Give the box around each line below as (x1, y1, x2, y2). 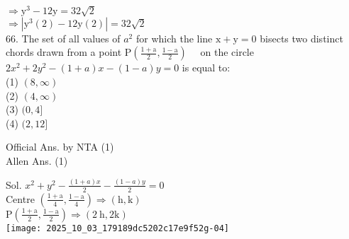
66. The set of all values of (6, 30, 121, 45)
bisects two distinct (260, 30, 343, 45)
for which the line (135, 30, 213, 45)
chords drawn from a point (6, 45, 122, 59)
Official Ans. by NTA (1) (6, 139, 114, 154)
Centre (6, 191, 35, 206)
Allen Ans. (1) (6, 153, 68, 168)
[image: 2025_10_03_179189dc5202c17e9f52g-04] (6, 223, 229, 233)
